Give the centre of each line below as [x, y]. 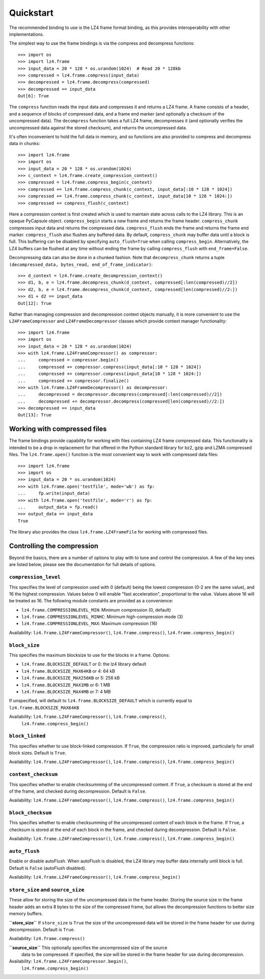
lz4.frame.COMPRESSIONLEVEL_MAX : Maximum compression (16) [89, 623]
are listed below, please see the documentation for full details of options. [83, 564]
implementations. [26, 34]
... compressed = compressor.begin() [68, 360]
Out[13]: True [35, 415]
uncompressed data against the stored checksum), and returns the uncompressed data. [98, 127]
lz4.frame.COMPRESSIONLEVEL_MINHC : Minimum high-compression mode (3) [102, 617]
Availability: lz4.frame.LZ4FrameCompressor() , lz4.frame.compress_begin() [95, 877]
